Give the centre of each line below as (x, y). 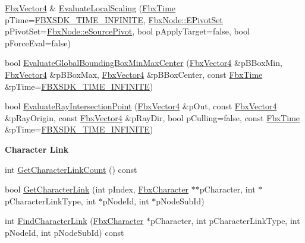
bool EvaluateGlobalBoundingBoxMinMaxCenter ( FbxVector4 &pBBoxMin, (144, 63)
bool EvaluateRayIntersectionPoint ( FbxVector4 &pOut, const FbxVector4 (141, 106)
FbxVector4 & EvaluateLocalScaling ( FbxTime (90, 8)
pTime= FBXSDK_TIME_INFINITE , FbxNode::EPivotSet (114, 19)
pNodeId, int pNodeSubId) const (65, 232)
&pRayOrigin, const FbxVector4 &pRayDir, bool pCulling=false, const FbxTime (152, 117)
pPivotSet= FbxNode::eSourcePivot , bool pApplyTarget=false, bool (127, 31)
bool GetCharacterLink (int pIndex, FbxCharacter (97, 189)
